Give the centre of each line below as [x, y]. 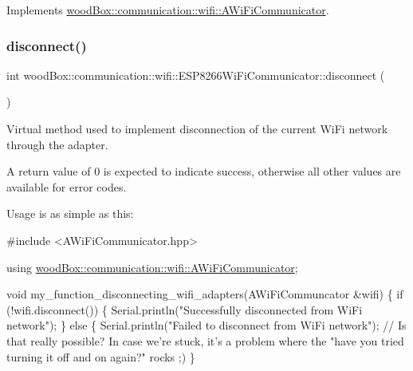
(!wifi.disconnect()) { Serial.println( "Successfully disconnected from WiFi [185, 309]
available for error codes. [67, 186]
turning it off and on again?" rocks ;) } [101, 356]
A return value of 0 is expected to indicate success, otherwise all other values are [204, 171]
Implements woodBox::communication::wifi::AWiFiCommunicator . [168, 10]
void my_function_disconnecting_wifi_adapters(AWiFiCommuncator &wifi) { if [205, 294]
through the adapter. [57, 144]
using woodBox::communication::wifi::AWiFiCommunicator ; [152, 267]
